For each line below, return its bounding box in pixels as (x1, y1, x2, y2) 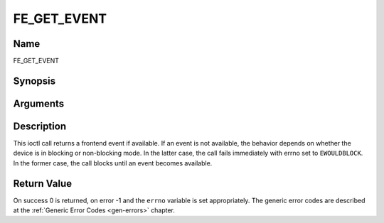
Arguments (13, 97, 65, 109)
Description (13, 120, 67, 132)
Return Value (13, 178, 73, 190)
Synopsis (13, 75, 56, 87)
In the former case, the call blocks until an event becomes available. (13, 158, 213, 167)
